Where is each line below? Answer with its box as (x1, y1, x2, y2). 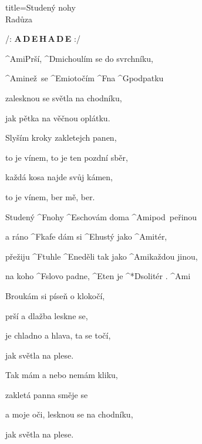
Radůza (5, 12, 33, 25)
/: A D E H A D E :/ (5, 32, 80, 45)
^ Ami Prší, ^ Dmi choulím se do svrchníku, (5, 52, 153, 64)
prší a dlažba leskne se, (5, 309, 88, 322)
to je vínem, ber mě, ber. (5, 190, 95, 203)
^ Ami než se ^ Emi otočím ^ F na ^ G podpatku (5, 72, 164, 84)
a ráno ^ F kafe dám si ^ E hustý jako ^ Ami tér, (5, 230, 167, 243)
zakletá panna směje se (5, 388, 88, 400)
